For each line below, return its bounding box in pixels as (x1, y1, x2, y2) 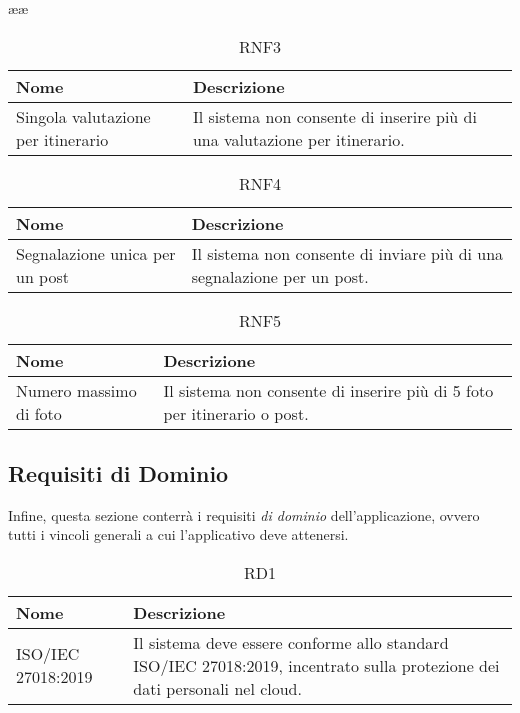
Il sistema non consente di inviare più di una (191, 241, 504, 265)
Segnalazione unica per (16, 241, 176, 265)
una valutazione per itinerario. (192, 127, 405, 151)
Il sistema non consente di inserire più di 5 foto (163, 378, 494, 402)
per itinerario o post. (163, 401, 309, 425)
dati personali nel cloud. (133, 676, 302, 700)
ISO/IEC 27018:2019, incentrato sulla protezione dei (133, 653, 500, 677)
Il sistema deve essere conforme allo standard (133, 630, 449, 654)
